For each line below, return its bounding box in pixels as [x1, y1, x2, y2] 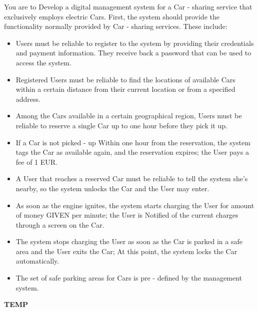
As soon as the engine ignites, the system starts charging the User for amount [15, 200, 254, 210]
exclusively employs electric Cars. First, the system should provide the [4, 11, 219, 21]
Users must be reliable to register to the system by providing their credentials [15, 37, 254, 48]
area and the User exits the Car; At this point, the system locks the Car [15, 246, 237, 256]
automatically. [15, 256, 59, 266]
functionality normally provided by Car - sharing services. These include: [4, 21, 227, 31]
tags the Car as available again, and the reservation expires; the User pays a [15, 147, 249, 157]
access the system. [15, 57, 71, 67]
